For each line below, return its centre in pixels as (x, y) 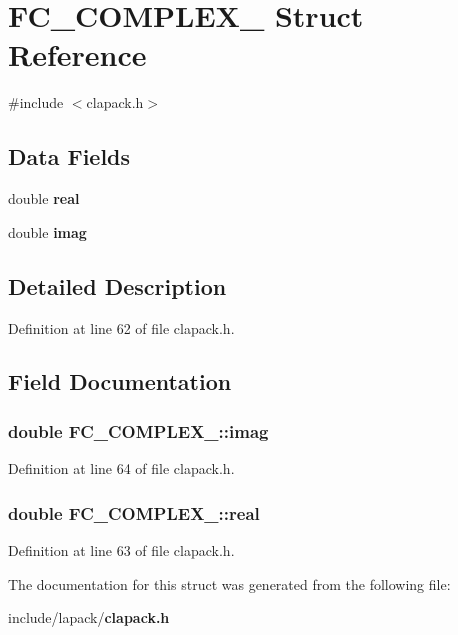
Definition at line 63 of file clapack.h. (121, 549)
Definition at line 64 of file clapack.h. (121, 468)
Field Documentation (120, 381)
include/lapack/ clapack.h (89, 617)
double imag (47, 231)
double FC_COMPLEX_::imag (138, 430)
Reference (77, 54)
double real (44, 198)
